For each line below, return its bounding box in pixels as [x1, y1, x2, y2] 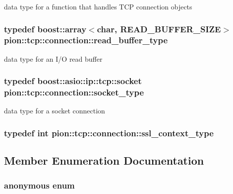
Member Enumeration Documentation [4, 153, 204, 168]
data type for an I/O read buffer [4, 53, 103, 64]
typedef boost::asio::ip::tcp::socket [4, 75, 142, 87]
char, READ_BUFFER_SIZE [97, 22, 221, 35]
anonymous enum [4, 179, 75, 191]
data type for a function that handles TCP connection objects [4, 1, 192, 11]
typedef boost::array [4, 22, 87, 35]
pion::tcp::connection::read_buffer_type [4, 34, 168, 46]
